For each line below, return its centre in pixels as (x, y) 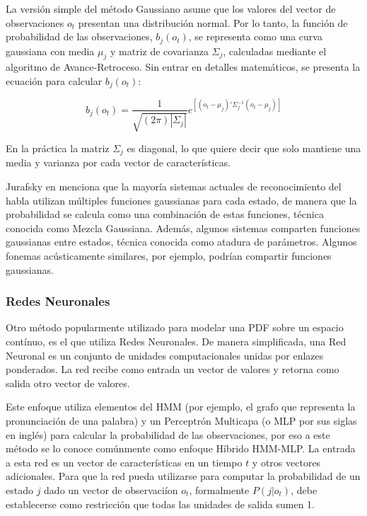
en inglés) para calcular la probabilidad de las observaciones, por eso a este (168, 434)
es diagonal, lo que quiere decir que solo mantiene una (244, 148)
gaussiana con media (50, 51)
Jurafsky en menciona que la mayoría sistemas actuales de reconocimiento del (174, 187)
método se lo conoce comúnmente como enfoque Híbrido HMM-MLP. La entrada (181, 448)
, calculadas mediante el (275, 51)
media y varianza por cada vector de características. (118, 162)
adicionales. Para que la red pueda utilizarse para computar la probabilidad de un (183, 476)
